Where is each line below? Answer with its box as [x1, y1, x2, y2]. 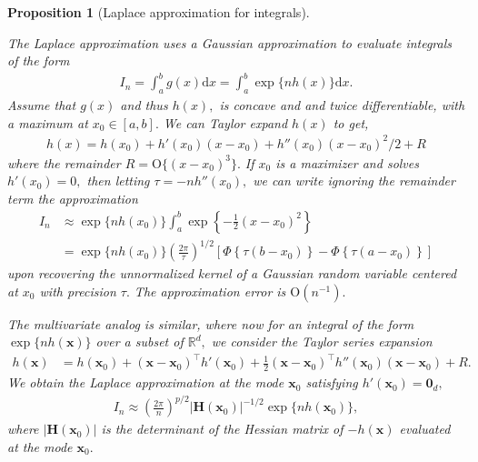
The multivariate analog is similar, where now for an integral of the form [7, 314, 414, 333]
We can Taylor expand [163, 113, 288, 132]
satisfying [305, 373, 358, 392]
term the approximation [7, 189, 138, 208]
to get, [333, 113, 369, 132]
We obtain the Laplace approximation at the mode [7, 373, 284, 392]
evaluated [399, 419, 451, 438]
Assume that [7, 95, 76, 115]
